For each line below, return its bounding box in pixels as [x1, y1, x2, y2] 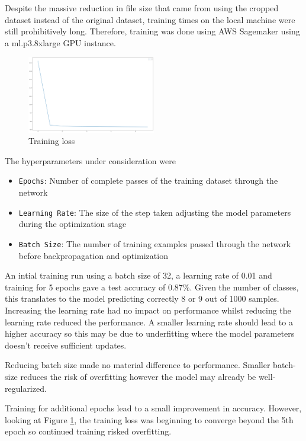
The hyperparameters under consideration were [5, 154, 176, 167]
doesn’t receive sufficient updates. [5, 338, 127, 351]
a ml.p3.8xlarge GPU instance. [5, 36, 116, 49]
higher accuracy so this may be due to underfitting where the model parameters [5, 327, 295, 340]
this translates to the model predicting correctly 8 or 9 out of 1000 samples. [5, 292, 279, 305]
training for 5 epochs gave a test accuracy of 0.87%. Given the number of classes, [5, 280, 299, 293]
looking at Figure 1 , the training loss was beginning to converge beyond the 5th [5, 413, 294, 426]
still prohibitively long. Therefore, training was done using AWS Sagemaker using [5, 25, 300, 37]
